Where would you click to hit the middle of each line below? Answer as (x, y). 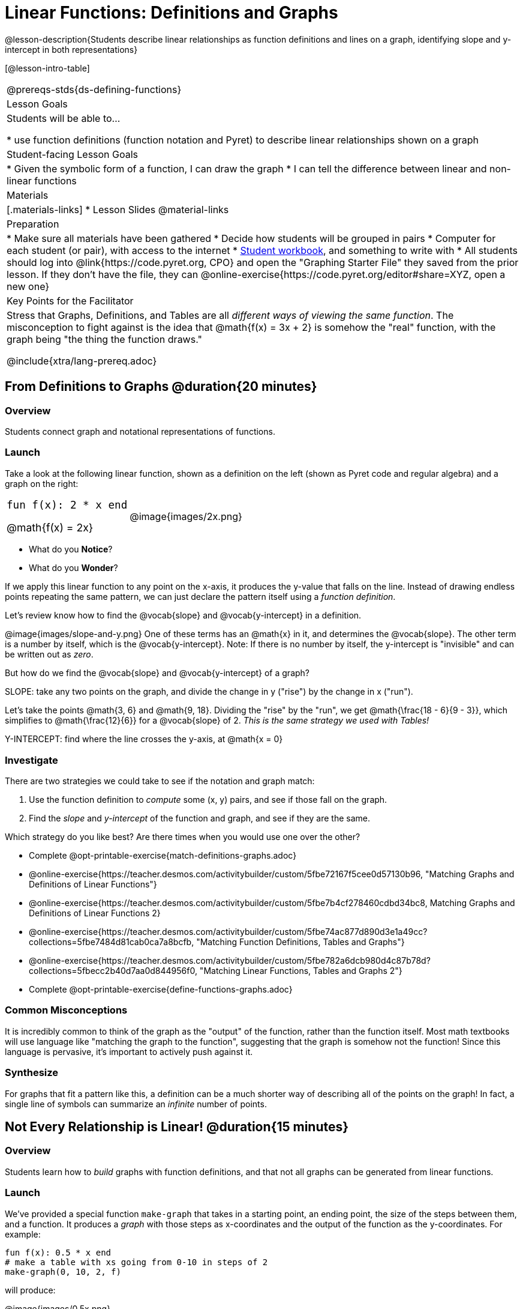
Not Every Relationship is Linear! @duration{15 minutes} (177, 1126)
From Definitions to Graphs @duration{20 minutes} (161, 387)
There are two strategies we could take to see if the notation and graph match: (160, 781)
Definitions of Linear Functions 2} (95, 913)
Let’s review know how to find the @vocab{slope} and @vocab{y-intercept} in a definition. (183, 615)
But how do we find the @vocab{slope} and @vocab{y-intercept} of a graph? (157, 673)
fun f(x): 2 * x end (67, 505)
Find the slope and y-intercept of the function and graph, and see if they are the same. (199, 818)
